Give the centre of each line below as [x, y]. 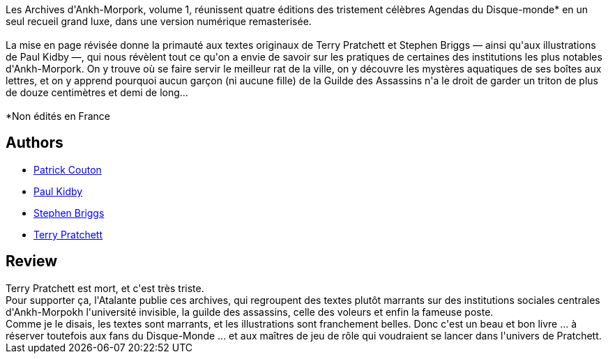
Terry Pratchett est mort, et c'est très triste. [105, 288]
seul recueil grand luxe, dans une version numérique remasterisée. [159, 21]
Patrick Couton [68, 169]
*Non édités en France [58, 116]
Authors [35, 143]
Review [32, 261]
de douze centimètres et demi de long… [97, 92]
